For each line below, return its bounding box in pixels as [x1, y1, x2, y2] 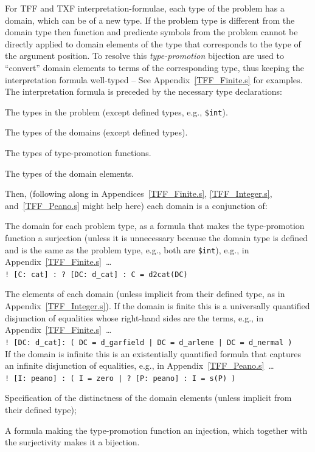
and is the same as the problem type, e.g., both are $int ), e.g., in [5, 243, 249, 256]
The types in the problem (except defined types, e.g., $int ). [5, 105, 228, 118]
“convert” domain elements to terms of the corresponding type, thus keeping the [5, 61, 304, 74]
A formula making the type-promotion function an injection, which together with [5, 423, 308, 436]
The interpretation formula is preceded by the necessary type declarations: [5, 85, 282, 98]
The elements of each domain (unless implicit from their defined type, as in [5, 287, 285, 300]
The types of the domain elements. [5, 166, 134, 179]
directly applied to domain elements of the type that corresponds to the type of [5, 37, 301, 50]
